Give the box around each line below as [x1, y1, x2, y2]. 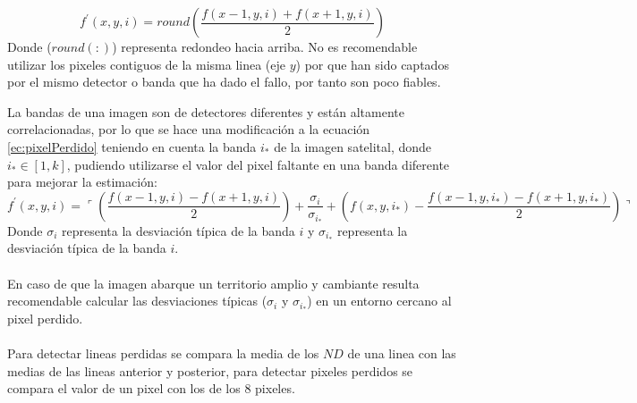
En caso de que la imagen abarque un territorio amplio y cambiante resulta [7, 273, 420, 292]
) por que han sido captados [295, 55, 449, 73]
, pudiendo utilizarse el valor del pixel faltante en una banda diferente [66, 155, 450, 173]
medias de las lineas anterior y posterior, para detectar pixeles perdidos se [7, 361, 413, 380]
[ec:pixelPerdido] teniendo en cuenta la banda [7, 137, 257, 155]
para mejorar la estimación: [7, 172, 157, 191]
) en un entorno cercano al [307, 291, 452, 310]
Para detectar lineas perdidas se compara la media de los [7, 343, 319, 362]
